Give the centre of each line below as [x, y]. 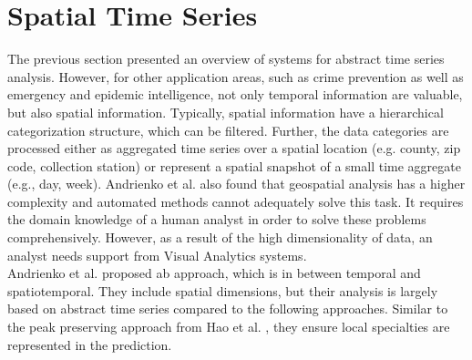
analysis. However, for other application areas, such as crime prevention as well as [236, 76]
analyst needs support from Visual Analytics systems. [157, 255]
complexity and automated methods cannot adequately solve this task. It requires [236, 201]
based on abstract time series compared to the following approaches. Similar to [228, 309]
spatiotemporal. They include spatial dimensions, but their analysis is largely [223, 290]
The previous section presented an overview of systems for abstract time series [226, 59]
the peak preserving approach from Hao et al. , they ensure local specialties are [229, 327]
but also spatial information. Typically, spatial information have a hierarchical [226, 112]
